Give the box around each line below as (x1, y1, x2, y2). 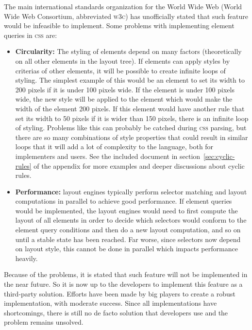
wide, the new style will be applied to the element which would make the (15, 94, 233, 104)
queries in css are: (4, 30, 57, 40)
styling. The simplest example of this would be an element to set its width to (15, 75, 245, 85)
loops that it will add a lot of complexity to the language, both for (15, 141, 214, 152)
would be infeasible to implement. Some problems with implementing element (4, 20, 235, 31)
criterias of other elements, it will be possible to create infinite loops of (15, 65, 226, 75)
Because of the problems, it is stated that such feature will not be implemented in (4, 269, 248, 279)
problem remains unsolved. (4, 317, 84, 327)
